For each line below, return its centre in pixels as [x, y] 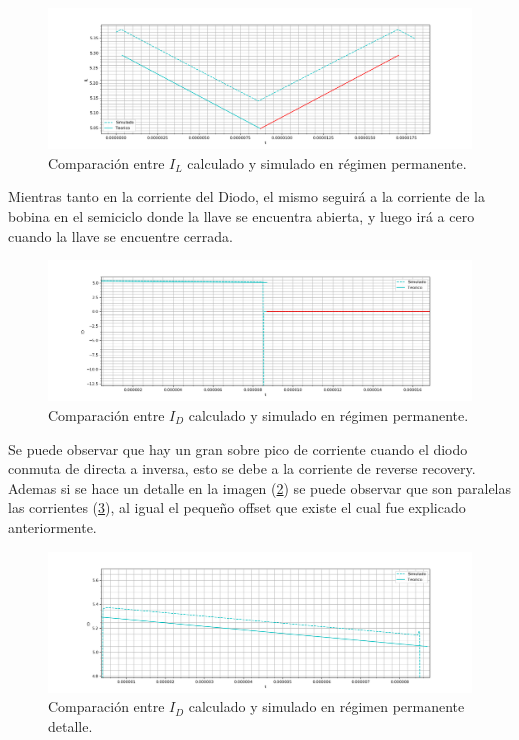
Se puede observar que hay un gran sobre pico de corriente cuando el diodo [238, 448]
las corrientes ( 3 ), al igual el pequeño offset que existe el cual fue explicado [237, 507]
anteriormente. [52, 526]
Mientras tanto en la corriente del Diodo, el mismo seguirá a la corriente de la [247, 196]
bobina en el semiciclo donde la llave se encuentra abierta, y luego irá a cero [241, 215]
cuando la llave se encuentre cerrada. [120, 235]
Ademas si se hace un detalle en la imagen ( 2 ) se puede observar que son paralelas [260, 487]
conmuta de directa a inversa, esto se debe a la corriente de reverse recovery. [242, 468]
